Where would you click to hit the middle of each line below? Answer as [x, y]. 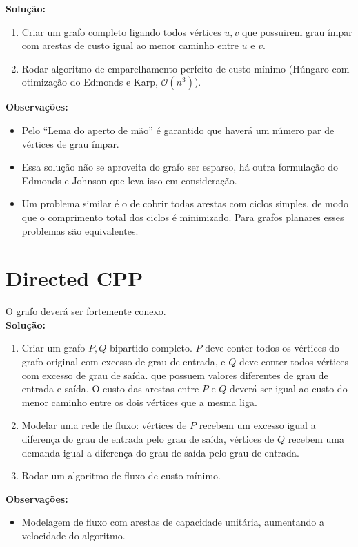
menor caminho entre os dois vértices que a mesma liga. [139, 402]
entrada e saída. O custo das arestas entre [110, 388]
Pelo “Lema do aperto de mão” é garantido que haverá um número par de [178, 129]
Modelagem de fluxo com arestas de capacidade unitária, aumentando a [173, 522]
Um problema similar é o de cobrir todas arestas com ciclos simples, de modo [185, 203]
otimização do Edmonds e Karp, [90, 82]
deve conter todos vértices [294, 362]
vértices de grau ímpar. [70, 143]
